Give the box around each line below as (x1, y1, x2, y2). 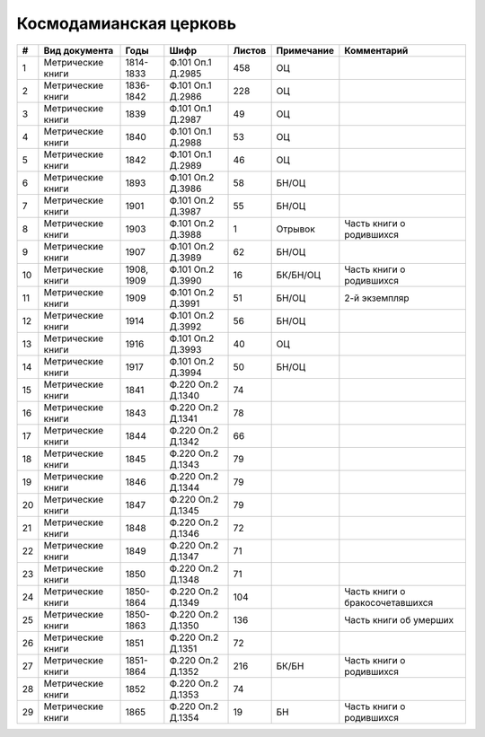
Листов (233, 44, 267, 57)
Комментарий (344, 44, 409, 57)
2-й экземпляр (344, 292, 410, 304)
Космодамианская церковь (16, 13, 237, 33)
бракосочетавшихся (344, 596, 434, 609)
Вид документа (43, 44, 114, 57)
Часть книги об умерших (344, 613, 454, 626)
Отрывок (276, 223, 316, 235)
